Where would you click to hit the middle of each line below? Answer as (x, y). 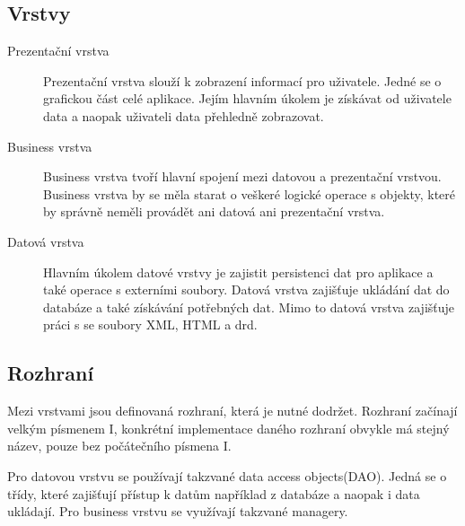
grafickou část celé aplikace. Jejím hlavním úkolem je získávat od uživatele (247, 98)
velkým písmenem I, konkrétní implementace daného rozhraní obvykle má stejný (228, 428)
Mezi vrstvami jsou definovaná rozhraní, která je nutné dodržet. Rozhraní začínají (232, 411)
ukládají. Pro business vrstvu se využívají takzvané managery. (178, 511)
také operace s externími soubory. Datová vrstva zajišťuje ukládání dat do (246, 289)
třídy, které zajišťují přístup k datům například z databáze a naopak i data (214, 493)
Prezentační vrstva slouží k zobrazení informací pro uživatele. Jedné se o (242, 80)
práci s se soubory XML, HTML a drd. (150, 324)
